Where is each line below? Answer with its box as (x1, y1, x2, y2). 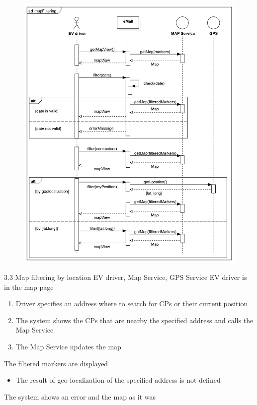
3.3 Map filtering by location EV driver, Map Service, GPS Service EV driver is (4, 272, 247, 282)
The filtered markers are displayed (4, 358, 108, 368)
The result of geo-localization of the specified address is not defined (15, 375, 221, 385)
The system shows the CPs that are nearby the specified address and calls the (15, 315, 254, 325)
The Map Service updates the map (15, 341, 121, 352)
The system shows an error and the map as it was (4, 391, 156, 402)
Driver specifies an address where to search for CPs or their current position (15, 298, 248, 309)
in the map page (4, 281, 54, 292)
